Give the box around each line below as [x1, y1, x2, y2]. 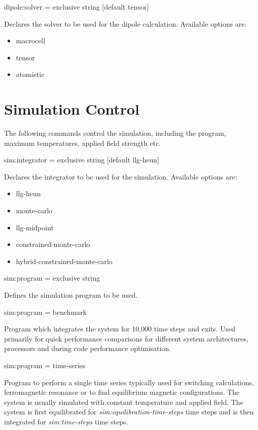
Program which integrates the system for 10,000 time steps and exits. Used [4, 323, 235, 334]
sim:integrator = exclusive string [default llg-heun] [4, 154, 159, 165]
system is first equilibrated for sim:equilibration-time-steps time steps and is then [4, 406, 254, 417]
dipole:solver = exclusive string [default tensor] [4, 2, 149, 12]
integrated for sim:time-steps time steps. [4, 416, 128, 426]
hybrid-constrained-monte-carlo [16, 255, 112, 266]
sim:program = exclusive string [4, 273, 100, 283]
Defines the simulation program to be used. [4, 290, 138, 300]
